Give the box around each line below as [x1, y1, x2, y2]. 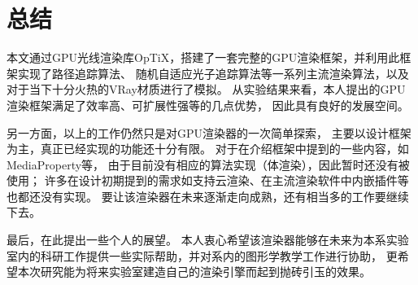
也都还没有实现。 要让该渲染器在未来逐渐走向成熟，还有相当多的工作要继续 [7, 187, 409, 204]
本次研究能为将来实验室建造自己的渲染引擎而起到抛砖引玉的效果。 [17, 263, 371, 280]
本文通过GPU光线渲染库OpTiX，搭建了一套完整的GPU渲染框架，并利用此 [7, 49, 400, 66]
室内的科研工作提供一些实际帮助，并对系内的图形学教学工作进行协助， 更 [7, 247, 398, 264]
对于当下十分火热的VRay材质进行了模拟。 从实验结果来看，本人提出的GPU [7, 81, 406, 98]
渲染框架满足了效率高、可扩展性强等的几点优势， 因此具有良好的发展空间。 [7, 96, 409, 113]
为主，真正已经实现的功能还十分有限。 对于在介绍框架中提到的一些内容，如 [7, 140, 409, 157]
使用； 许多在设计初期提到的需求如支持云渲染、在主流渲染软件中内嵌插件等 [7, 172, 409, 189]
